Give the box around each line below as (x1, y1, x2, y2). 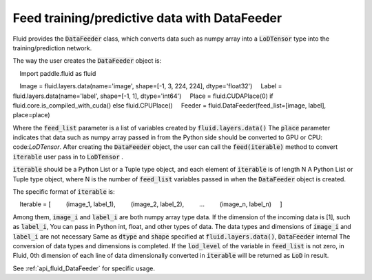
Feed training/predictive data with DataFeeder (12, 10, 282, 26)
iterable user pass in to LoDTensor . (12, 152, 123, 161)
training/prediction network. (12, 43, 92, 52)
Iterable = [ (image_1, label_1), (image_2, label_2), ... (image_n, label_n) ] (19, 200, 282, 208)
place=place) (12, 111, 51, 119)
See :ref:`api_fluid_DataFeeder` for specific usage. (12, 264, 155, 272)
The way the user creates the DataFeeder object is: (12, 57, 162, 65)
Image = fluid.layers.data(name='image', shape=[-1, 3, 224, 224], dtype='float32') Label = (19, 82, 282, 90)
